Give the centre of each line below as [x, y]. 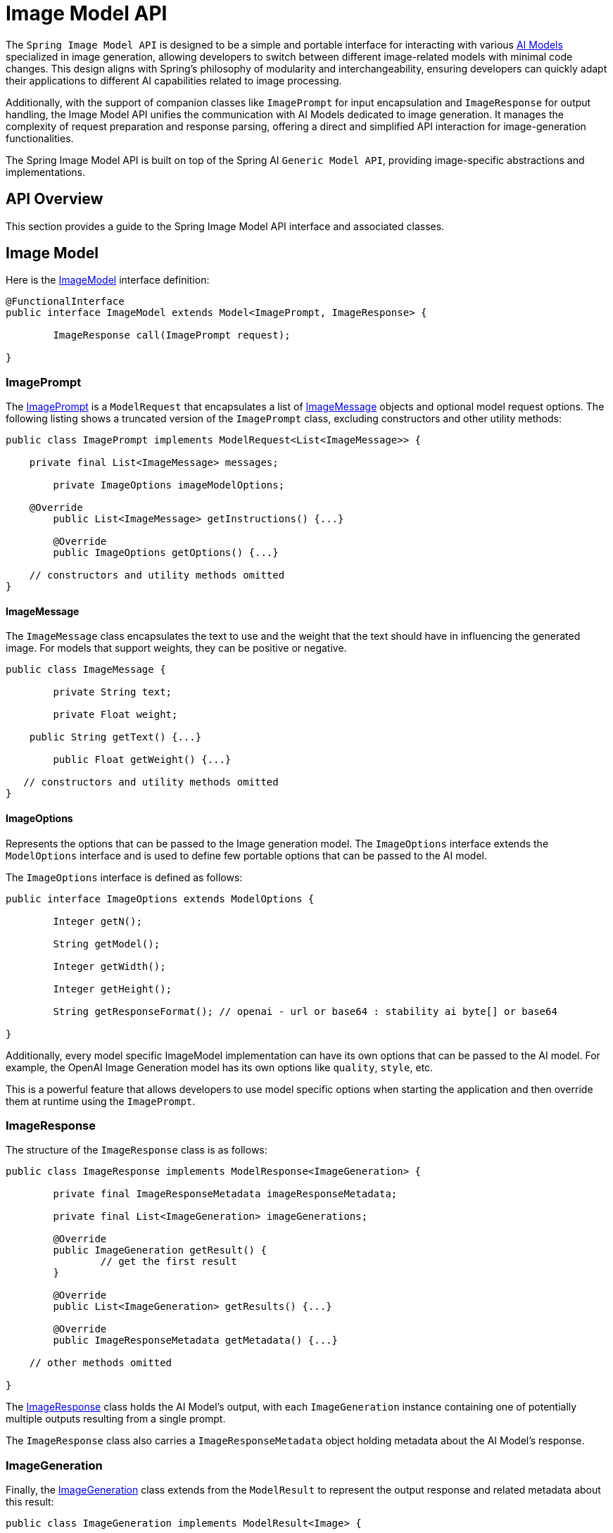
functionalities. [40, 138]
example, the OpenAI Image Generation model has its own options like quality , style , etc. [220, 1067]
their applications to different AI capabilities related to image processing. [174, 80]
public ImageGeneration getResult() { [160, 1250]
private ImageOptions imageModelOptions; [169, 485]
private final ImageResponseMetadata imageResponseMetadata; [225, 1194]
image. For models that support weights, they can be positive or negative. [176, 648]
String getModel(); [107, 944]
